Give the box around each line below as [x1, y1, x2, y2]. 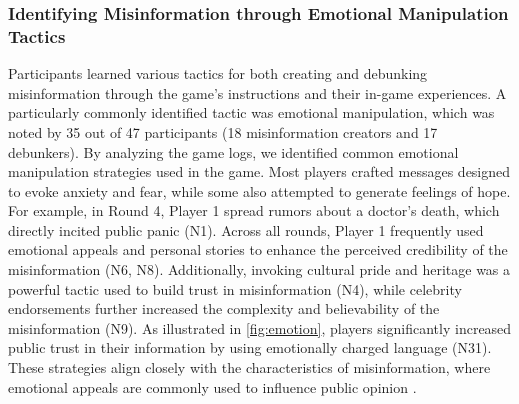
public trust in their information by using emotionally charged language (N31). [8, 337, 492, 358]
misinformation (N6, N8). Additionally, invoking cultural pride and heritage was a [8, 259, 511, 280]
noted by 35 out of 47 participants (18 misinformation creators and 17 [8, 121, 438, 142]
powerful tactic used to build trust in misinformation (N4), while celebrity [8, 278, 462, 299]
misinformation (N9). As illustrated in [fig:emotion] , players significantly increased [8, 317, 512, 338]
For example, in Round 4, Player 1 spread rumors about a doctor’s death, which [8, 200, 500, 221]
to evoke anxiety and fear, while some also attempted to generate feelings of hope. [8, 180, 511, 201]
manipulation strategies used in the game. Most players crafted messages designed [8, 161, 511, 182]
